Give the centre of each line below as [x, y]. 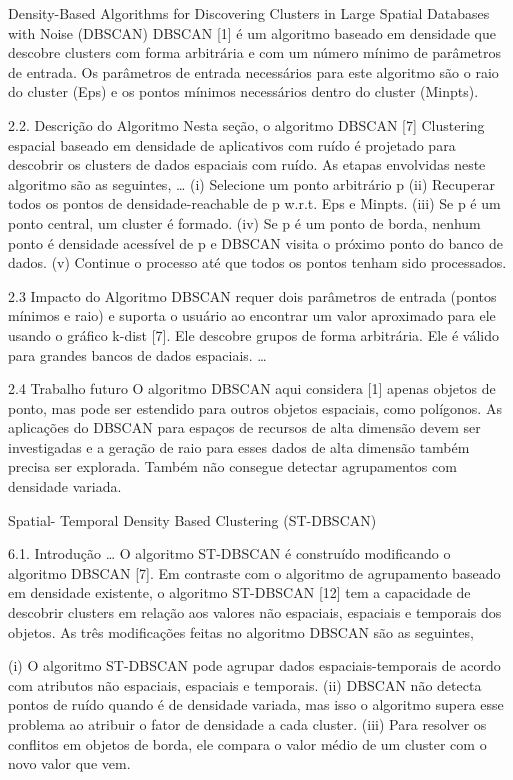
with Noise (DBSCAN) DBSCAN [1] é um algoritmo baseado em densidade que [252, 32]
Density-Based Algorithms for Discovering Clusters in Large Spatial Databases [249, 13]
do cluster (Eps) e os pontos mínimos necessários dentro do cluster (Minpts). [243, 91]
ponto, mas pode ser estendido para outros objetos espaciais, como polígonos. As [255, 407]
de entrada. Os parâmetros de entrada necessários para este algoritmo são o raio [253, 71]
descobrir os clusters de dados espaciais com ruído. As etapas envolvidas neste [247, 164]
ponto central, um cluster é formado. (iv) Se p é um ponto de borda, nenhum [244, 222]
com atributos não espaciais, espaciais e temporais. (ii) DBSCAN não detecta [245, 684]
